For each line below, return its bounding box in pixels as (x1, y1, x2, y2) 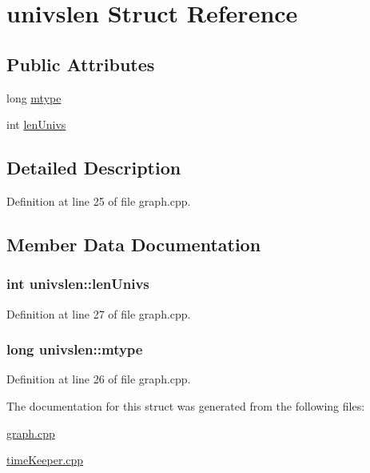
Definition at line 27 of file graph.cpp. (6, 305, 191, 322)
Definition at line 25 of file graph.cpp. (6, 192, 191, 209)
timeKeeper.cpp (6, 451, 84, 468)
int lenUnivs (6, 116, 66, 133)
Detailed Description (6, 155, 181, 180)
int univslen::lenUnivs (6, 274, 149, 294)
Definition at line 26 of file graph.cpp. (6, 371, 191, 387)
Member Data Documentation (6, 231, 261, 256)
